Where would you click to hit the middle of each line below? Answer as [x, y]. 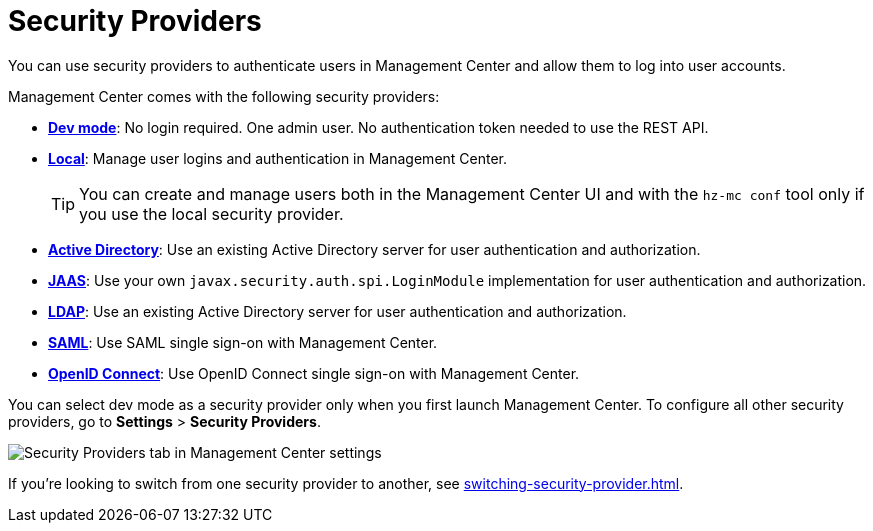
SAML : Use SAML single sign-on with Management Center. [243, 342]
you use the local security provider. [211, 213]
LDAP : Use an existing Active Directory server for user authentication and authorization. [337, 311]
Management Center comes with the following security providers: [224, 96]
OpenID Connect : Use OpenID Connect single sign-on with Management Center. [314, 373]
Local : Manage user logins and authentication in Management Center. [278, 158]
